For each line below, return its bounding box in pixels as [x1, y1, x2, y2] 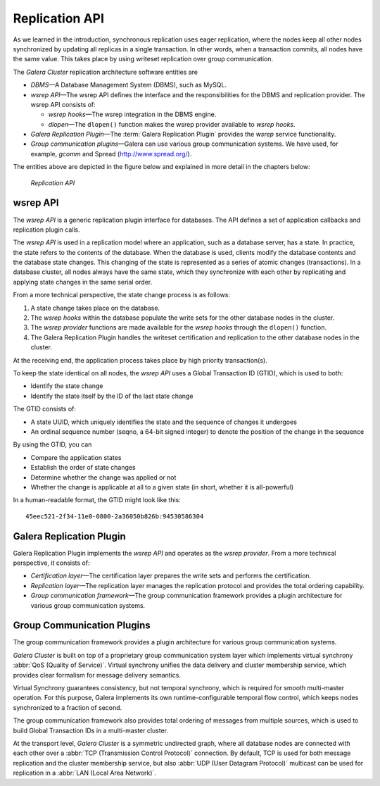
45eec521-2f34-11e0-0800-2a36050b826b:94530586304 [25, 512, 204, 520]
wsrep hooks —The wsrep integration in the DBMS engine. [48, 110, 217, 119]
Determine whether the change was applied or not [30, 473, 177, 482]
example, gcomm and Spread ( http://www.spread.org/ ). [30, 149, 192, 158]
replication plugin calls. [13, 225, 80, 234]
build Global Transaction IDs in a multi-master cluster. [13, 726, 169, 735]
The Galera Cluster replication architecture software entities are [13, 68, 198, 76]
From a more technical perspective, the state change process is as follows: [13, 291, 231, 299]
